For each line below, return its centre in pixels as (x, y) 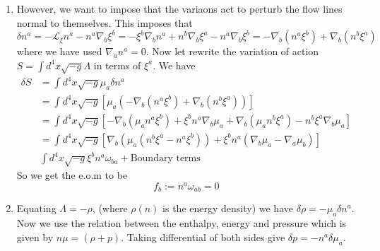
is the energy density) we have (228, 208)
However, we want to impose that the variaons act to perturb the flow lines (179, 8)
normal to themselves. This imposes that (105, 22)
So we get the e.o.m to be (72, 175)
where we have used (59, 51)
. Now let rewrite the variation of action (232, 51)
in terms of (117, 65)
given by (35, 237)
